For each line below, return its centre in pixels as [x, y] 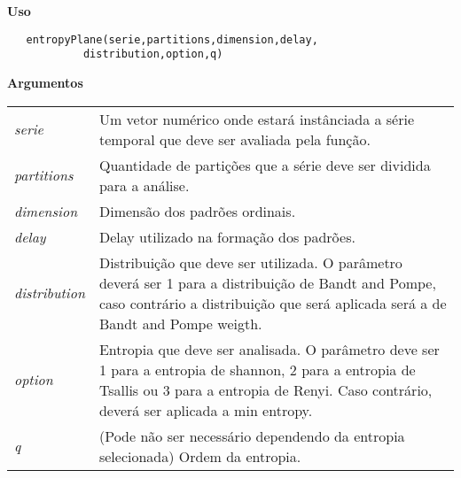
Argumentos [45, 82]
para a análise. [144, 185]
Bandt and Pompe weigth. [180, 323]
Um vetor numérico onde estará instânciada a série [257, 119]
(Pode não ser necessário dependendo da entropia [252, 436]
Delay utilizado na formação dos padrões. [227, 236]
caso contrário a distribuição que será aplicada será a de [273, 303]
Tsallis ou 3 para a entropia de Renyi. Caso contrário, [266, 389]
